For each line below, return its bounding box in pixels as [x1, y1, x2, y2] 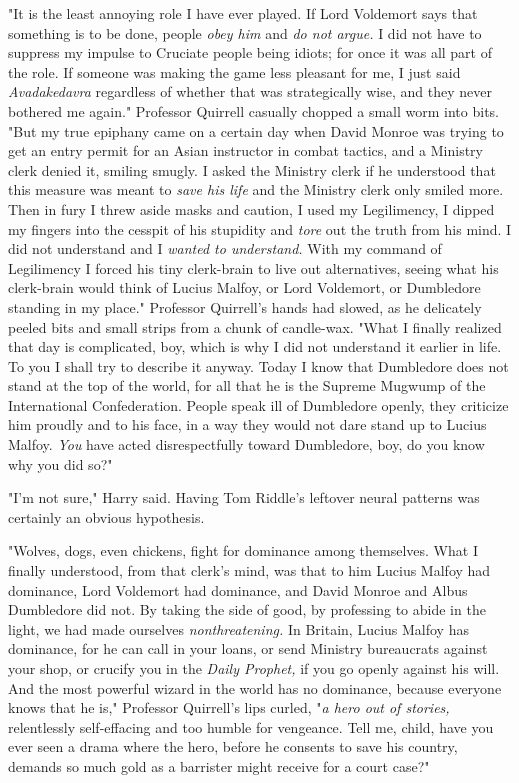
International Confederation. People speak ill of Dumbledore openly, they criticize [8, 394, 509, 415]
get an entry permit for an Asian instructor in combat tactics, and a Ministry [8, 140, 484, 161]
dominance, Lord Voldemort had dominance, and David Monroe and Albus [8, 579, 468, 600]
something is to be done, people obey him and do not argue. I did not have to [8, 22, 482, 43]
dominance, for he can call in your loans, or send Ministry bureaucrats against [8, 638, 488, 659]
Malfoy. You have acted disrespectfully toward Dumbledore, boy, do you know [8, 434, 485, 455]
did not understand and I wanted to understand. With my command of [8, 238, 442, 259]
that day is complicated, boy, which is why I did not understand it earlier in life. [8, 336, 502, 357]
